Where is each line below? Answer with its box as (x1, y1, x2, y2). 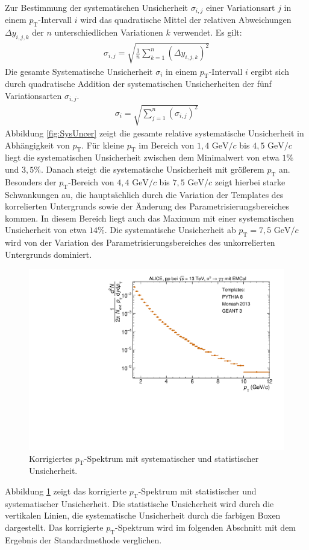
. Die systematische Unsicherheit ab (104, 223, 236, 236)
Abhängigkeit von (5, 138, 70, 151)
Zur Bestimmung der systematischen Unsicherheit (5, 1, 188, 13)
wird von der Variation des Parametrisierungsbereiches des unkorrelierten (5, 236, 275, 249)
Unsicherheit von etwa (5, 223, 87, 236)
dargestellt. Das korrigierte (5, 521, 104, 534)
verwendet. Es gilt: (173, 26, 242, 39)
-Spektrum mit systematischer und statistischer (84, 452, 259, 464)
